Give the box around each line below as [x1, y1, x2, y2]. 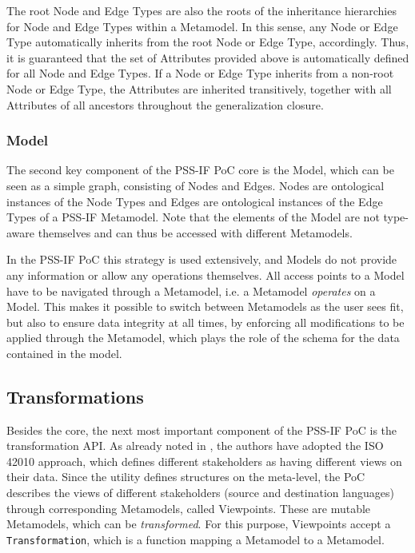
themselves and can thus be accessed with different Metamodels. [38, 224, 353, 241]
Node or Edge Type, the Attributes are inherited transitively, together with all [6, 80, 392, 97]
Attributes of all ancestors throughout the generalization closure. [6, 96, 324, 113]
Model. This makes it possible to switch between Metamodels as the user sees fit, [6, 298, 404, 315]
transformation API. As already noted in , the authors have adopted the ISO [6, 437, 384, 454]
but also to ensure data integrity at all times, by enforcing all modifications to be [6, 313, 405, 330]
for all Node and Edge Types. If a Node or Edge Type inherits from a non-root [6, 65, 394, 82]
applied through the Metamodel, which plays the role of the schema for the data [6, 329, 400, 346]
